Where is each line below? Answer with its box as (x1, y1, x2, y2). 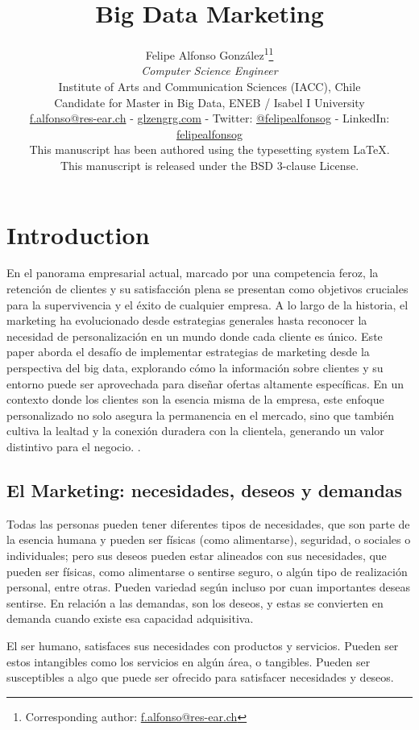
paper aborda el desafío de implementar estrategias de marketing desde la (6, 343, 370, 360)
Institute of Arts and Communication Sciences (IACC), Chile (58, 77, 361, 94)
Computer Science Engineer (141, 62, 278, 79)
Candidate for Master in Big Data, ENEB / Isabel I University (54, 93, 365, 110)
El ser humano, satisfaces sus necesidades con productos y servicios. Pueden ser (6, 637, 399, 653)
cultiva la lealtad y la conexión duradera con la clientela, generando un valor (6, 422, 384, 439)
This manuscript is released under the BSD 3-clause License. (60, 156, 359, 173)
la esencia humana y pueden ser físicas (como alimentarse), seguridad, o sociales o (6, 531, 411, 548)
